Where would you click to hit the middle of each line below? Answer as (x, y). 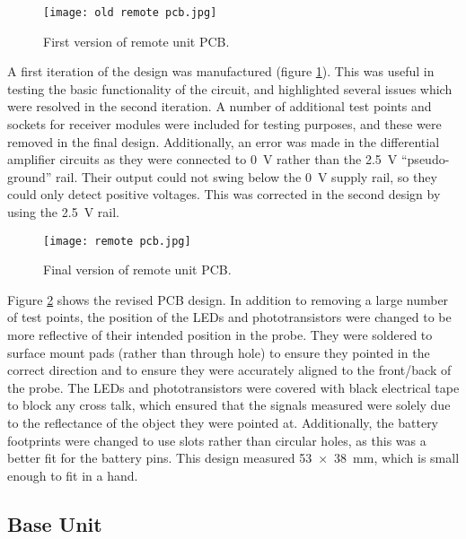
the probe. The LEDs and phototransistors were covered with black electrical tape (233, 387)
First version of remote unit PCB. (136, 41)
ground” (30, 176)
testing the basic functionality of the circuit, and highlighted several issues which (230, 88)
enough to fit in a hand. (73, 475)
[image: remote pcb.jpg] (117, 241)
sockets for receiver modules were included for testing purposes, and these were (224, 124)
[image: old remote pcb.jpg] (130, 13)
